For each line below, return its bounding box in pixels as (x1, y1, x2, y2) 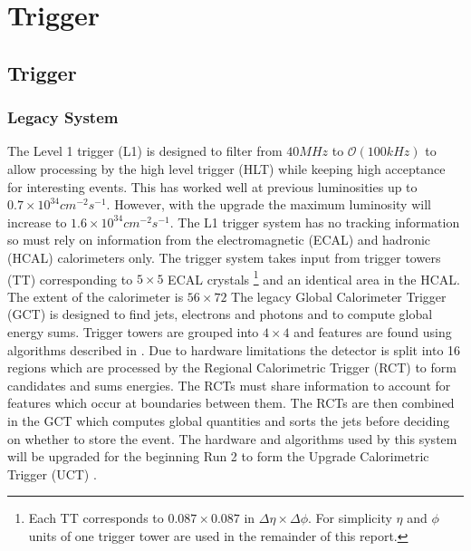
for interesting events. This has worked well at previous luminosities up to (7, 177, 418, 196)
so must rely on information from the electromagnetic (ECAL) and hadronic (7, 230, 431, 249)
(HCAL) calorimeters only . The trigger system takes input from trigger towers (7, 247, 441, 266)
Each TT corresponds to (28, 508, 164, 527)
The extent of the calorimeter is (7, 286, 184, 305)
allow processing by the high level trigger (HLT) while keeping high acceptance (7, 159, 446, 178)
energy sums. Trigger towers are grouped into (7, 322, 259, 341)
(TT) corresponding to (7, 269, 133, 288)
